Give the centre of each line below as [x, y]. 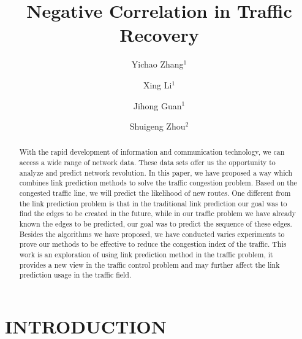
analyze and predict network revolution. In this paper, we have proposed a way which [156, 172]
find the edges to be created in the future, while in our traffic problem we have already [157, 213]
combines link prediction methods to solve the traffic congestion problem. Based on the [158, 183]
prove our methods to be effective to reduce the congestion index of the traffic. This [153, 244]
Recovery [159, 35]
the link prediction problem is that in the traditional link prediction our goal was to [153, 203]
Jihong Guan [157, 105]
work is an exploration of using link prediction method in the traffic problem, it [146, 255]
